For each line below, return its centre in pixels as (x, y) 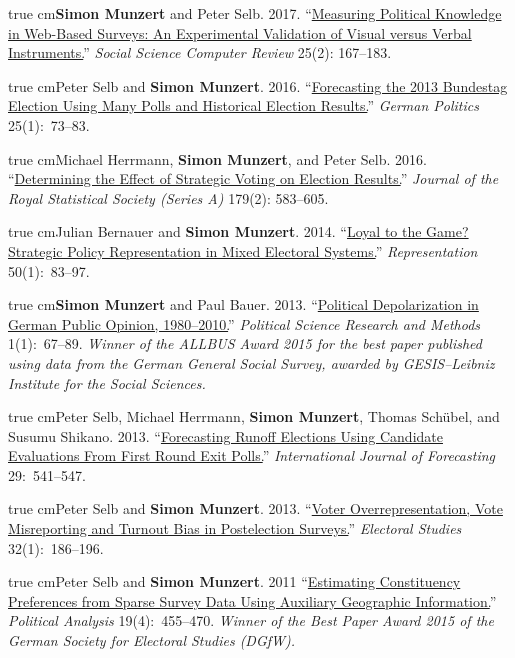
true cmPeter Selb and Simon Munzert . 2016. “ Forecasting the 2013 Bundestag (258, 85)
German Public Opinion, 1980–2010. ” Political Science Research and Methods (244, 323)
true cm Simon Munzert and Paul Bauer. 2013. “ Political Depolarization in (243, 304)
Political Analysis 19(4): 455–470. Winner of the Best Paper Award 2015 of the (251, 620)
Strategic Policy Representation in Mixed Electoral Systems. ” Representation (243, 250)
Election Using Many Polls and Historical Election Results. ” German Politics (243, 105)
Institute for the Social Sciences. (107, 382)
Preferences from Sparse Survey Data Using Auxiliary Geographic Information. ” (252, 600)
